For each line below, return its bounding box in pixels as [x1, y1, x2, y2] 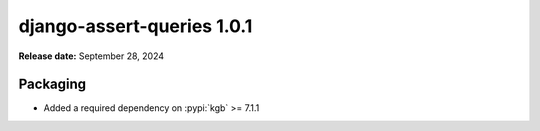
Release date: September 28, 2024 [18, 50, 165, 62]
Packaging [18, 76, 87, 93]
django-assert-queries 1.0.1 [18, 15, 253, 37]
